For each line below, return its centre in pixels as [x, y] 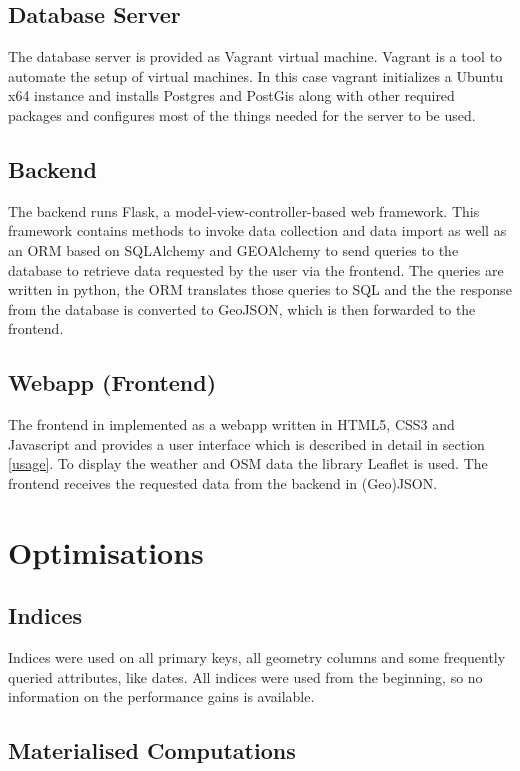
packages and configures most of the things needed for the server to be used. [242, 114]
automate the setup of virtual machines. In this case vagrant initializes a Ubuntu [256, 75]
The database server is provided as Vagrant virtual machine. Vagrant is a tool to [255, 56]
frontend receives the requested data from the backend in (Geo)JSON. [223, 482]
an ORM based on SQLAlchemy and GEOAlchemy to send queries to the [233, 249]
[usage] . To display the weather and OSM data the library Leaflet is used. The [248, 463]
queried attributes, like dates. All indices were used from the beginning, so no [245, 676]
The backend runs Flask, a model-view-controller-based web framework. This [244, 210]
